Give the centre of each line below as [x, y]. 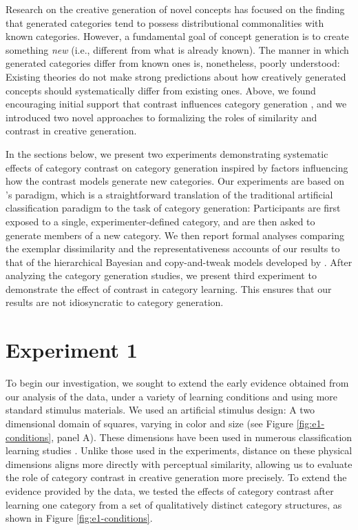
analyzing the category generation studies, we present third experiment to [161, 275]
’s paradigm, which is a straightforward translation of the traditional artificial [169, 194]
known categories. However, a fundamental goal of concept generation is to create [177, 36]
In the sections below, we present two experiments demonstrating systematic [167, 153]
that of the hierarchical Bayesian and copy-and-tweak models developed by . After [179, 262]
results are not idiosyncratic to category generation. [115, 302]
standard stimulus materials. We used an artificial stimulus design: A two [160, 410]
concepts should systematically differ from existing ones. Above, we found [161, 90]
